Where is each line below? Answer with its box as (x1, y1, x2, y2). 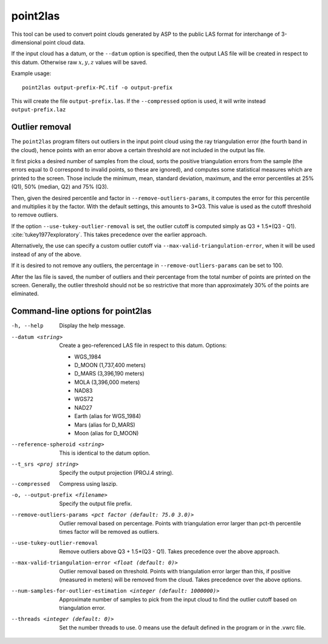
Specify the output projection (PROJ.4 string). (59, 469, 174, 476)
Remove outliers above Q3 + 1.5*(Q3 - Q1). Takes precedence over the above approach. (59, 548, 280, 555)
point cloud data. (43, 38, 85, 46)
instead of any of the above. (11, 250, 82, 258)
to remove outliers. (11, 211, 58, 219)
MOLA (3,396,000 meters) (74, 378, 140, 386)
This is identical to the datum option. (59, 449, 151, 457)
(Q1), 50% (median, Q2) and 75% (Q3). (11, 183, 109, 191)
